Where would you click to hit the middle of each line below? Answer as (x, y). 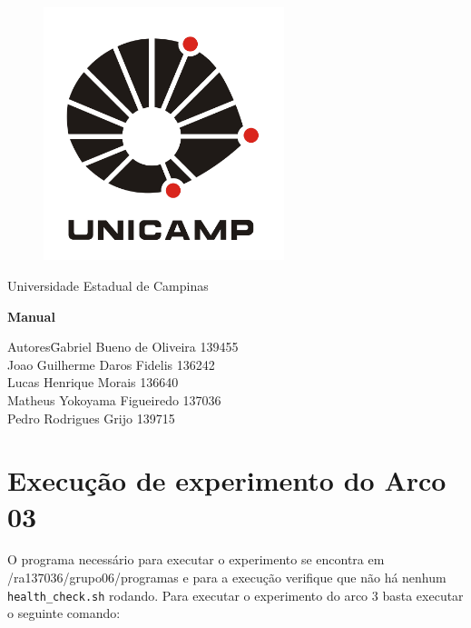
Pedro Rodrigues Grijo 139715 (91, 418)
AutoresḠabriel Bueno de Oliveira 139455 (123, 347)
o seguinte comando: (64, 613)
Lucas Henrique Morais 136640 (93, 382)
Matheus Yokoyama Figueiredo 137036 (114, 399)
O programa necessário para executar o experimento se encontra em (196, 559)
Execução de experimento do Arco (227, 480)
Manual (31, 316)
